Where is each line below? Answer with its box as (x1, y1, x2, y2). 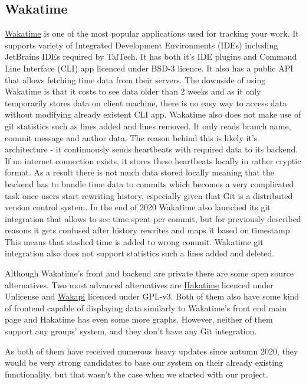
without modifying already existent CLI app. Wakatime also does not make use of (5, 108, 301, 121)
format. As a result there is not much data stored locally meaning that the (5, 166, 275, 178)
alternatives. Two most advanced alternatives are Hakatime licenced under (5, 278, 274, 291)
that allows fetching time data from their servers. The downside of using (5, 73, 266, 86)
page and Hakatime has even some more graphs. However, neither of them (5, 313, 273, 326)
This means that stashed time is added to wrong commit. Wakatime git (5, 235, 264, 248)
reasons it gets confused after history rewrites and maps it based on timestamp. (5, 224, 292, 236)
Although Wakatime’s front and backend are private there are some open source (5, 267, 294, 279)
